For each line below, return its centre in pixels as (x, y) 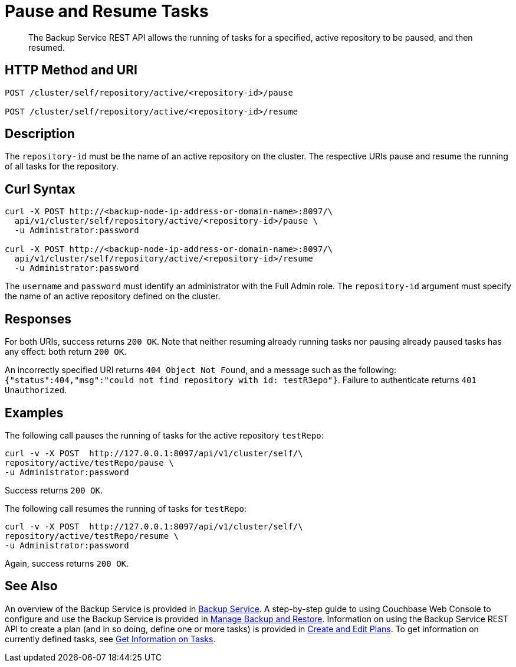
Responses (38, 319)
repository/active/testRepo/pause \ (89, 462)
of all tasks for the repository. (62, 166)
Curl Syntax (40, 189)
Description (40, 134)
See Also (31, 586)
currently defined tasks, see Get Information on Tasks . (110, 639)
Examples (34, 413)
